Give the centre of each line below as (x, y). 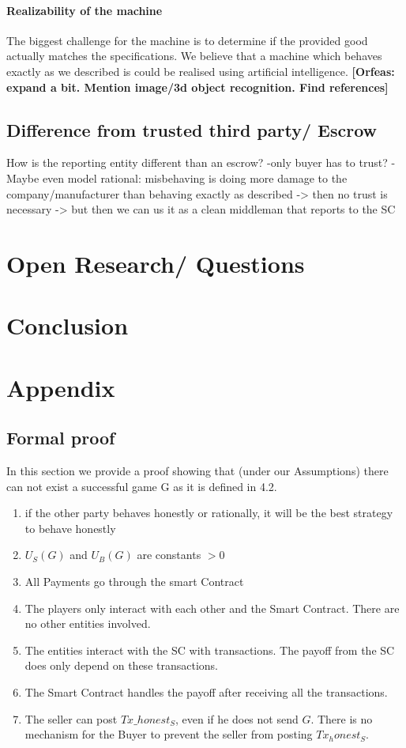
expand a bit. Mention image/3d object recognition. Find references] (197, 87)
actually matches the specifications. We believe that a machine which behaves (194, 56)
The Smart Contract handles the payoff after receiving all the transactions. (206, 692)
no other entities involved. (88, 623)
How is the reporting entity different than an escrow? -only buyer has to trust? (197, 162)
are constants (169, 555)
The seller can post (71, 718)
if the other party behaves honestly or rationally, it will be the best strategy (209, 513)
